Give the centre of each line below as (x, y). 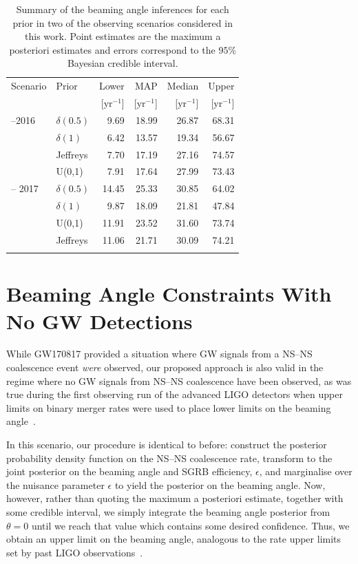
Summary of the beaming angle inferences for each (123, 9)
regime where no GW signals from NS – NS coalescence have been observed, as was (179, 380)
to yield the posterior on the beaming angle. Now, (220, 484)
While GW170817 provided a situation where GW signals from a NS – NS (159, 354)
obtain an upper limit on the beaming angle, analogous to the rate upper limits (174, 539)
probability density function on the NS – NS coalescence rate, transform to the (169, 458)
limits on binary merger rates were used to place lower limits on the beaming (169, 407)
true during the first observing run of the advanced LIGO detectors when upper (175, 394)
